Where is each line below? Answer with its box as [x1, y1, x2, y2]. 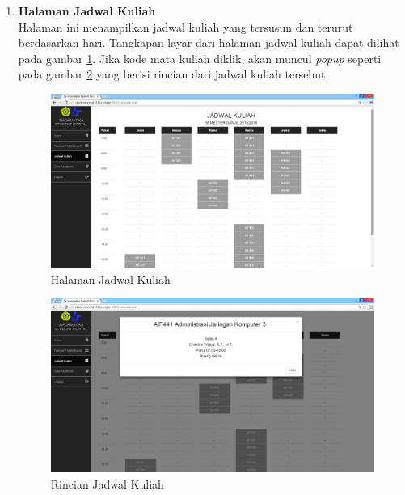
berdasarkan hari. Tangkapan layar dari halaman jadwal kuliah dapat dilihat [18, 34, 399, 51]
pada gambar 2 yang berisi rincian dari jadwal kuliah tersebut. [18, 66, 329, 82]
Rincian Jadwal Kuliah [50, 475, 164, 492]
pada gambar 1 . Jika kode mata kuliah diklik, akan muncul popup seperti [18, 49, 382, 66]
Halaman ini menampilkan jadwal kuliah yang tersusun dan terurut [18, 18, 353, 35]
